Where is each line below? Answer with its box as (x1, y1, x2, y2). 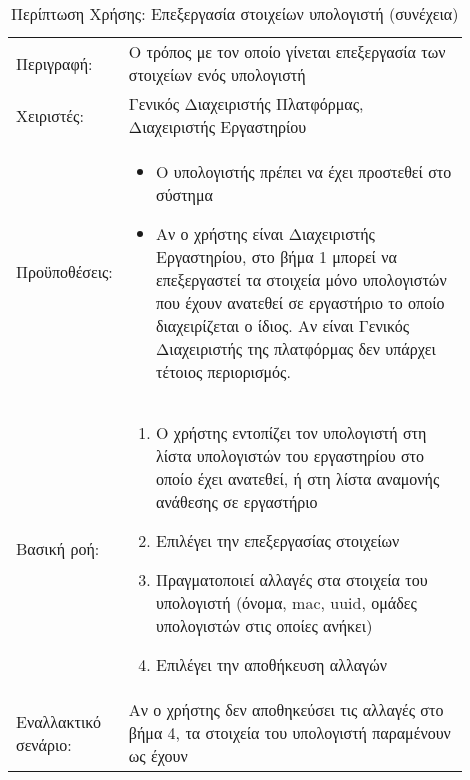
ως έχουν (128, 744, 188, 767)
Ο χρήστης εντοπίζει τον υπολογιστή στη (156, 421, 427, 444)
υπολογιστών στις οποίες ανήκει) (156, 614, 373, 637)
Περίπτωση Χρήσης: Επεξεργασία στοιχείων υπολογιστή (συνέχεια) (11, 2, 459, 25)
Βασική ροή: (16, 537, 100, 560)
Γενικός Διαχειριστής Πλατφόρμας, (128, 92, 364, 115)
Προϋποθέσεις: (16, 260, 113, 283)
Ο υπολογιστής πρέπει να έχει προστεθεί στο (156, 160, 452, 183)
